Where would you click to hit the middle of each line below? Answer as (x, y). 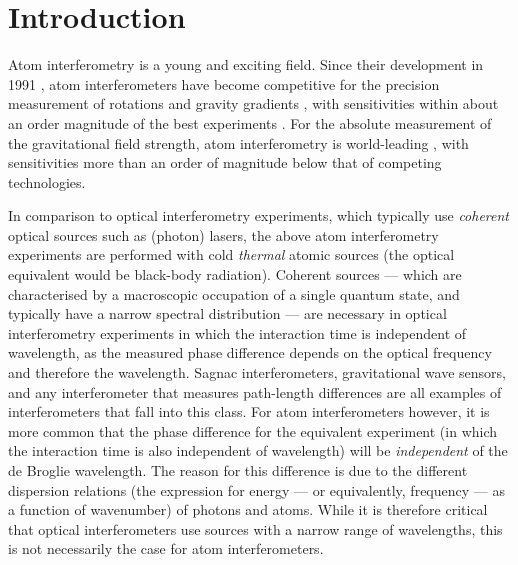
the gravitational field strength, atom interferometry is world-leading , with (238, 142)
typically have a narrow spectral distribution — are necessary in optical (227, 313)
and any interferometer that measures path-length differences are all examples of (255, 391)
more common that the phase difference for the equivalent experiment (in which (253, 430)
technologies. (47, 181)
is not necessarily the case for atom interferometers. (166, 548)
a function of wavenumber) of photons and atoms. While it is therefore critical (248, 509)
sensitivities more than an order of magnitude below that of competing (225, 162)
